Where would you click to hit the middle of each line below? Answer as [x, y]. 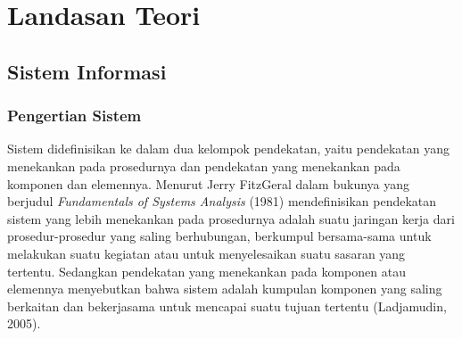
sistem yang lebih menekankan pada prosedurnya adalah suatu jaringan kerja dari [231, 218]
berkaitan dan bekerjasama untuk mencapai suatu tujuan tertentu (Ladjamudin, [227, 306]
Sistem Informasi [87, 71]
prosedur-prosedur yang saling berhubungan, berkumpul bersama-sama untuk [219, 236]
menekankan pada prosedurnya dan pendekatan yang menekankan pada [204, 165]
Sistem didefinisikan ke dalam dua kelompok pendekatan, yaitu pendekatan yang [229, 149]
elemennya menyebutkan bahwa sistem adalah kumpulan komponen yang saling [225, 289]
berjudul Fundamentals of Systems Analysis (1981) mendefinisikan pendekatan [222, 201]
